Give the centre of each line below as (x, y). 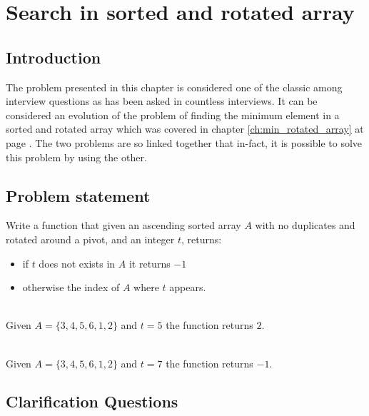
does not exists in (77, 263)
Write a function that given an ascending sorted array (123, 225)
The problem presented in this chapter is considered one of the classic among (174, 87)
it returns (150, 263)
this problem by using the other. (76, 157)
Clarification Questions (92, 401)
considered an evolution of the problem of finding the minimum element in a (173, 115)
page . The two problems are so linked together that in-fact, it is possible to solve (184, 142)
